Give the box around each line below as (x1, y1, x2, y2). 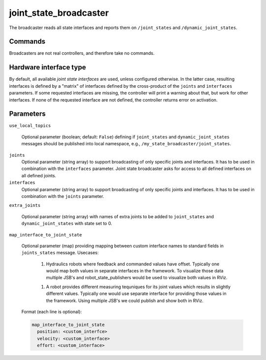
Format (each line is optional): (21, 309, 82, 315)
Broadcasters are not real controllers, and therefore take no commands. (9, 50, 155, 56)
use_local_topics (9, 123, 51, 129)
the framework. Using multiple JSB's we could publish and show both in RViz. (46, 297, 204, 303)
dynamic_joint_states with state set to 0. (21, 221, 112, 227)
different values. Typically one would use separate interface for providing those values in (46, 291, 227, 296)
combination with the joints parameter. (21, 193, 104, 199)
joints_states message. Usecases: (21, 250, 99, 256)
